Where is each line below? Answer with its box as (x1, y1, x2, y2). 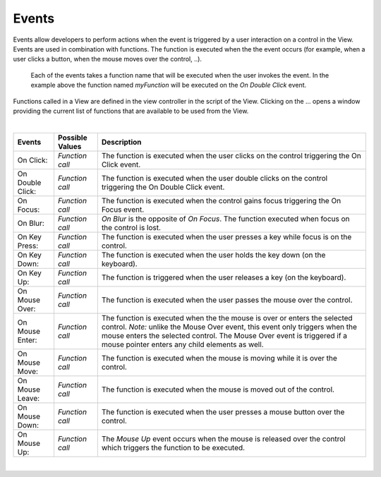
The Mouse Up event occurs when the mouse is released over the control (101, 434, 346, 444)
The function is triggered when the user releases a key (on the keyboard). (101, 272, 346, 282)
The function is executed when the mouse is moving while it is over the (101, 353, 338, 363)
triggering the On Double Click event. (101, 182, 225, 192)
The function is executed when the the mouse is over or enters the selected (101, 313, 353, 322)
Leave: (17, 393, 40, 403)
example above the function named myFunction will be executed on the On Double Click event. (30, 81, 307, 90)
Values (57, 141, 82, 151)
